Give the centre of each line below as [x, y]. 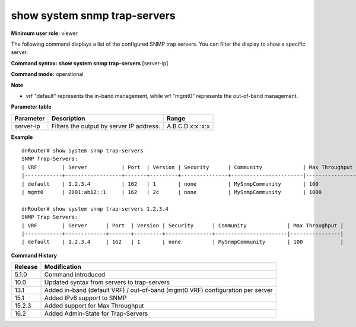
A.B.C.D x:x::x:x [188, 126]
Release [26, 267]
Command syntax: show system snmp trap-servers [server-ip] [90, 63]
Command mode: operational [47, 74]
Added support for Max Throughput [94, 306]
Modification [63, 267]
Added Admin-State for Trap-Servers [96, 313]
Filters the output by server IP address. [106, 126]
